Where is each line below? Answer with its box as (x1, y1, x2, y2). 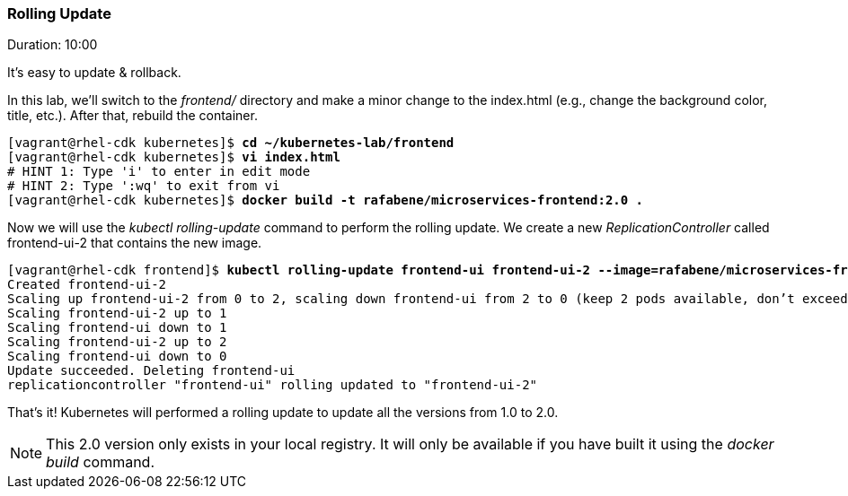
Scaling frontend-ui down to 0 (7, 349, 227, 364)
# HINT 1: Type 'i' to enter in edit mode (7, 164, 311, 179)
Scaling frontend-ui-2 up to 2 (7, 335, 227, 350)
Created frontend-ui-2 (7, 277, 167, 292)
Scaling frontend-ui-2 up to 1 (7, 306, 227, 321)
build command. (46, 453, 155, 472)
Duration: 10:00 (7, 37, 98, 53)
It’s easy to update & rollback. (7, 65, 181, 81)
